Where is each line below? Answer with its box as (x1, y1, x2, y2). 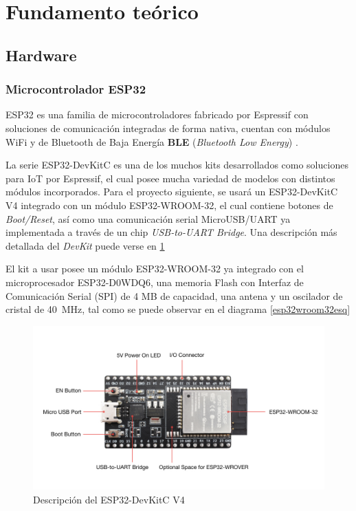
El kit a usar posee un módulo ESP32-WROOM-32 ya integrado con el (5, 261, 304, 276)
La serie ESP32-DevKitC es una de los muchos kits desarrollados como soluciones (5, 157, 348, 172)
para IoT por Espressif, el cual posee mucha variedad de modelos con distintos (5, 171, 335, 185)
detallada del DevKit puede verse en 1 (5, 238, 165, 252)
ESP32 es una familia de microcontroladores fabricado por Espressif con (5, 107, 309, 122)
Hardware (5, 44, 77, 65)
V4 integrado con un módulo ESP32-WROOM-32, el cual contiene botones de (5, 197, 333, 212)
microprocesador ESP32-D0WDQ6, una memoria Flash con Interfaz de (5, 274, 304, 289)
